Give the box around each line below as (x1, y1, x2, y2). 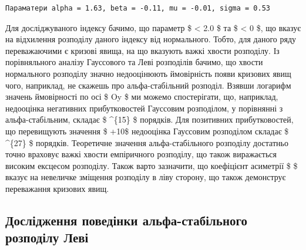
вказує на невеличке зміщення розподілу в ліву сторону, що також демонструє (5, 171, 286, 183)
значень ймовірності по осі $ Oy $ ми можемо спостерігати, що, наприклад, (5, 90, 278, 103)
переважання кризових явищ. (5, 182, 109, 194)
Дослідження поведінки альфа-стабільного (5, 211, 248, 229)
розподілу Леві (5, 228, 89, 246)
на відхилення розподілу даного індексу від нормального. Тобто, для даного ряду (5, 33, 297, 45)
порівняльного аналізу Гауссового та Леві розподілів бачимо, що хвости (5, 56, 263, 68)
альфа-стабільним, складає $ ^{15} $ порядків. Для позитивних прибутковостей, (5, 113, 294, 126)
